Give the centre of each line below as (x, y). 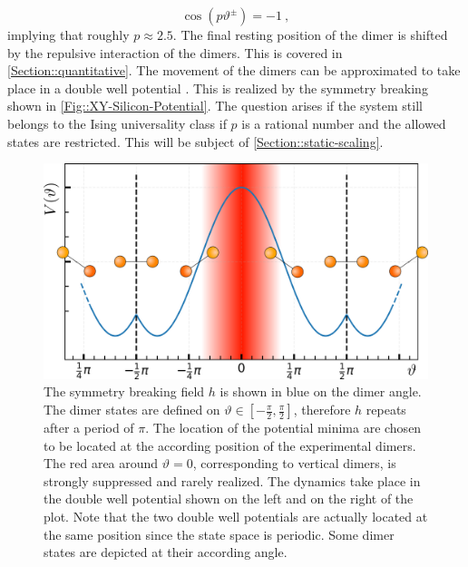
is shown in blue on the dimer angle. (321, 391)
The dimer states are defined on (132, 410)
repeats (386, 410)
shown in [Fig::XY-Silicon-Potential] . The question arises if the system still (215, 106)
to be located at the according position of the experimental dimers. (230, 445)
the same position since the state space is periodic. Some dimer (219, 534)
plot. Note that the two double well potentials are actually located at (236, 516)
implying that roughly (68, 34)
